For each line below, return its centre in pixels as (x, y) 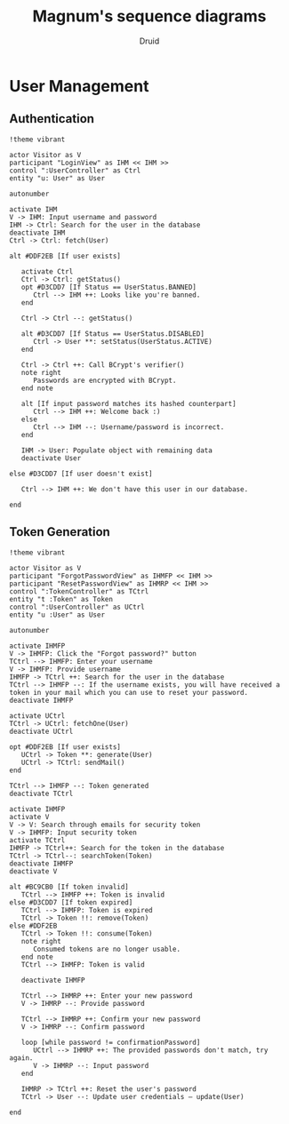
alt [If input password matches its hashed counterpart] (129, 403)
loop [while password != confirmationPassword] (111, 1042)
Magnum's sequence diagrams (149, 16)
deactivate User (51, 458)
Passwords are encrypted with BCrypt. (104, 380)
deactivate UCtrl (41, 731)
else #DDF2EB (33, 926)
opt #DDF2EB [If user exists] (65, 747)
